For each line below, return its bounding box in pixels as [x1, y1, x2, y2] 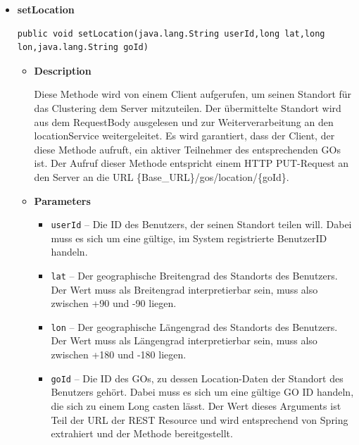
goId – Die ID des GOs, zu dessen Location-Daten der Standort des [51, 370, 344, 385]
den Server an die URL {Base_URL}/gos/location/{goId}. [34, 169, 289, 184]
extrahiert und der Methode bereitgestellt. [51, 426, 233, 441]
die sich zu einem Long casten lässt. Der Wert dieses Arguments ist [51, 398, 341, 413]
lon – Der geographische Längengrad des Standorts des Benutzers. [51, 319, 338, 334]
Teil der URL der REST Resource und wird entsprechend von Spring [51, 412, 348, 427]
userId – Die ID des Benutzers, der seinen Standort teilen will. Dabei [51, 217, 352, 232]
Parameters [34, 193, 91, 208]
